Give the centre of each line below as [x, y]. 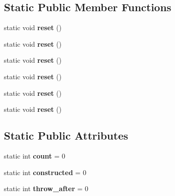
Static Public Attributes [66, 135]
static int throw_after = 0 [46, 188]
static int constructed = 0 [45, 172]
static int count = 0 [35, 155]
